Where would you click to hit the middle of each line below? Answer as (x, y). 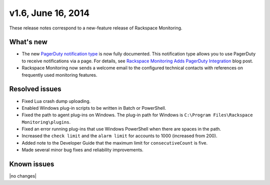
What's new (28, 42)
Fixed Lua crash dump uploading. (56, 101)
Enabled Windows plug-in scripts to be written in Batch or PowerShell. (94, 108)
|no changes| (23, 176)
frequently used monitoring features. (59, 75)
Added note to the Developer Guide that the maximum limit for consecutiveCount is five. (114, 143)
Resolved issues (35, 89)
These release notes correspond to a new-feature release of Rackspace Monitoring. (96, 28)
